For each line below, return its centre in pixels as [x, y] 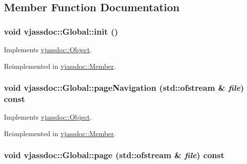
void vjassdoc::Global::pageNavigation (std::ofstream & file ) [124, 88]
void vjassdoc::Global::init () [61, 31]
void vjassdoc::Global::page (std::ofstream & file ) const [114, 155]
